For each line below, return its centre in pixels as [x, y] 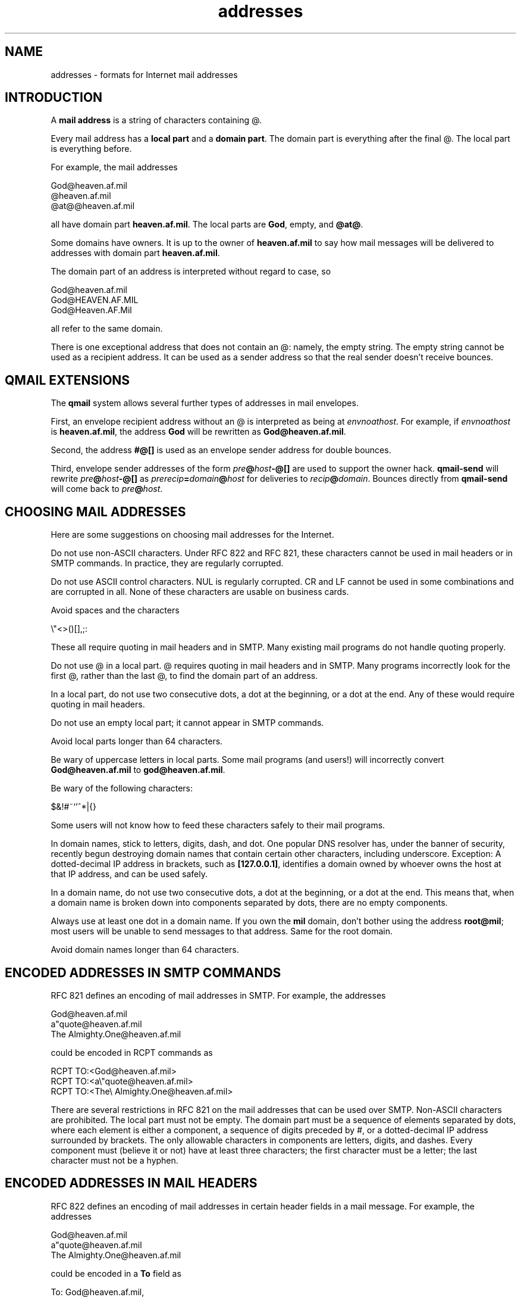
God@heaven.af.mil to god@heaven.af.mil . [138, 770]
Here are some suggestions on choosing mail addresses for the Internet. [192, 535]
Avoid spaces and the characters [115, 610]
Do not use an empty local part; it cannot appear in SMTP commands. [187, 723]
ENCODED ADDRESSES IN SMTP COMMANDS [143, 972]
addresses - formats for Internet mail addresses [144, 74]
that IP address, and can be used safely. [129, 874]
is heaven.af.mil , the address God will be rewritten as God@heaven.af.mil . [198, 432]
